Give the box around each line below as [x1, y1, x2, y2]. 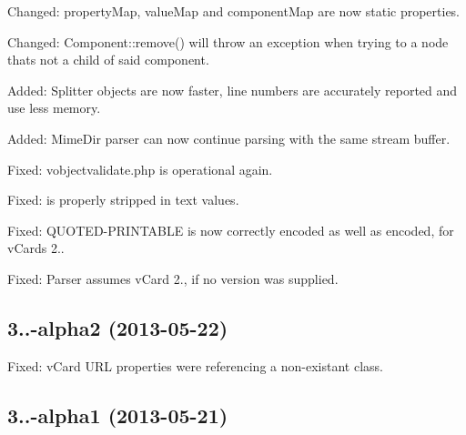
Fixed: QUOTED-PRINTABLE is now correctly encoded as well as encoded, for [7, 220, 454, 239]
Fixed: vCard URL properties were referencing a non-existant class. [7, 356, 383, 375]
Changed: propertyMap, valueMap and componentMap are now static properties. [7, 2, 461, 20]
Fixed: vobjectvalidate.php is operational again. [7, 159, 273, 178]
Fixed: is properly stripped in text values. [7, 190, 239, 209]
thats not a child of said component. [7, 50, 209, 69]
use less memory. [7, 98, 101, 117]
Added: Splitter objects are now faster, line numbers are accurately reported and [7, 80, 458, 99]
